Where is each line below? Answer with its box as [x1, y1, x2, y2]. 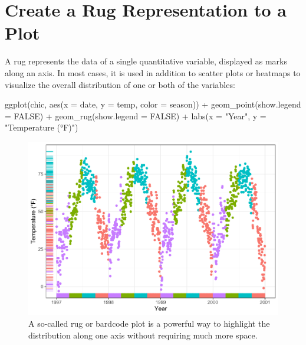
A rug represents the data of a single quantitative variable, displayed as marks [5, 55, 287, 67]
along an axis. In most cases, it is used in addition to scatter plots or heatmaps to [5, 66, 301, 79]
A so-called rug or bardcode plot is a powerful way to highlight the [28, 317, 270, 329]
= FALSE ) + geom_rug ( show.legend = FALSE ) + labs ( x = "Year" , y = [5, 109, 266, 122]
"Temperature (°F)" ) [5, 121, 78, 134]
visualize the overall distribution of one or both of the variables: [5, 78, 235, 90]
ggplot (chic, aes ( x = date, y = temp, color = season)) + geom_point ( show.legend [5, 98, 301, 110]
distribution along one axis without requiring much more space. [28, 328, 258, 341]
